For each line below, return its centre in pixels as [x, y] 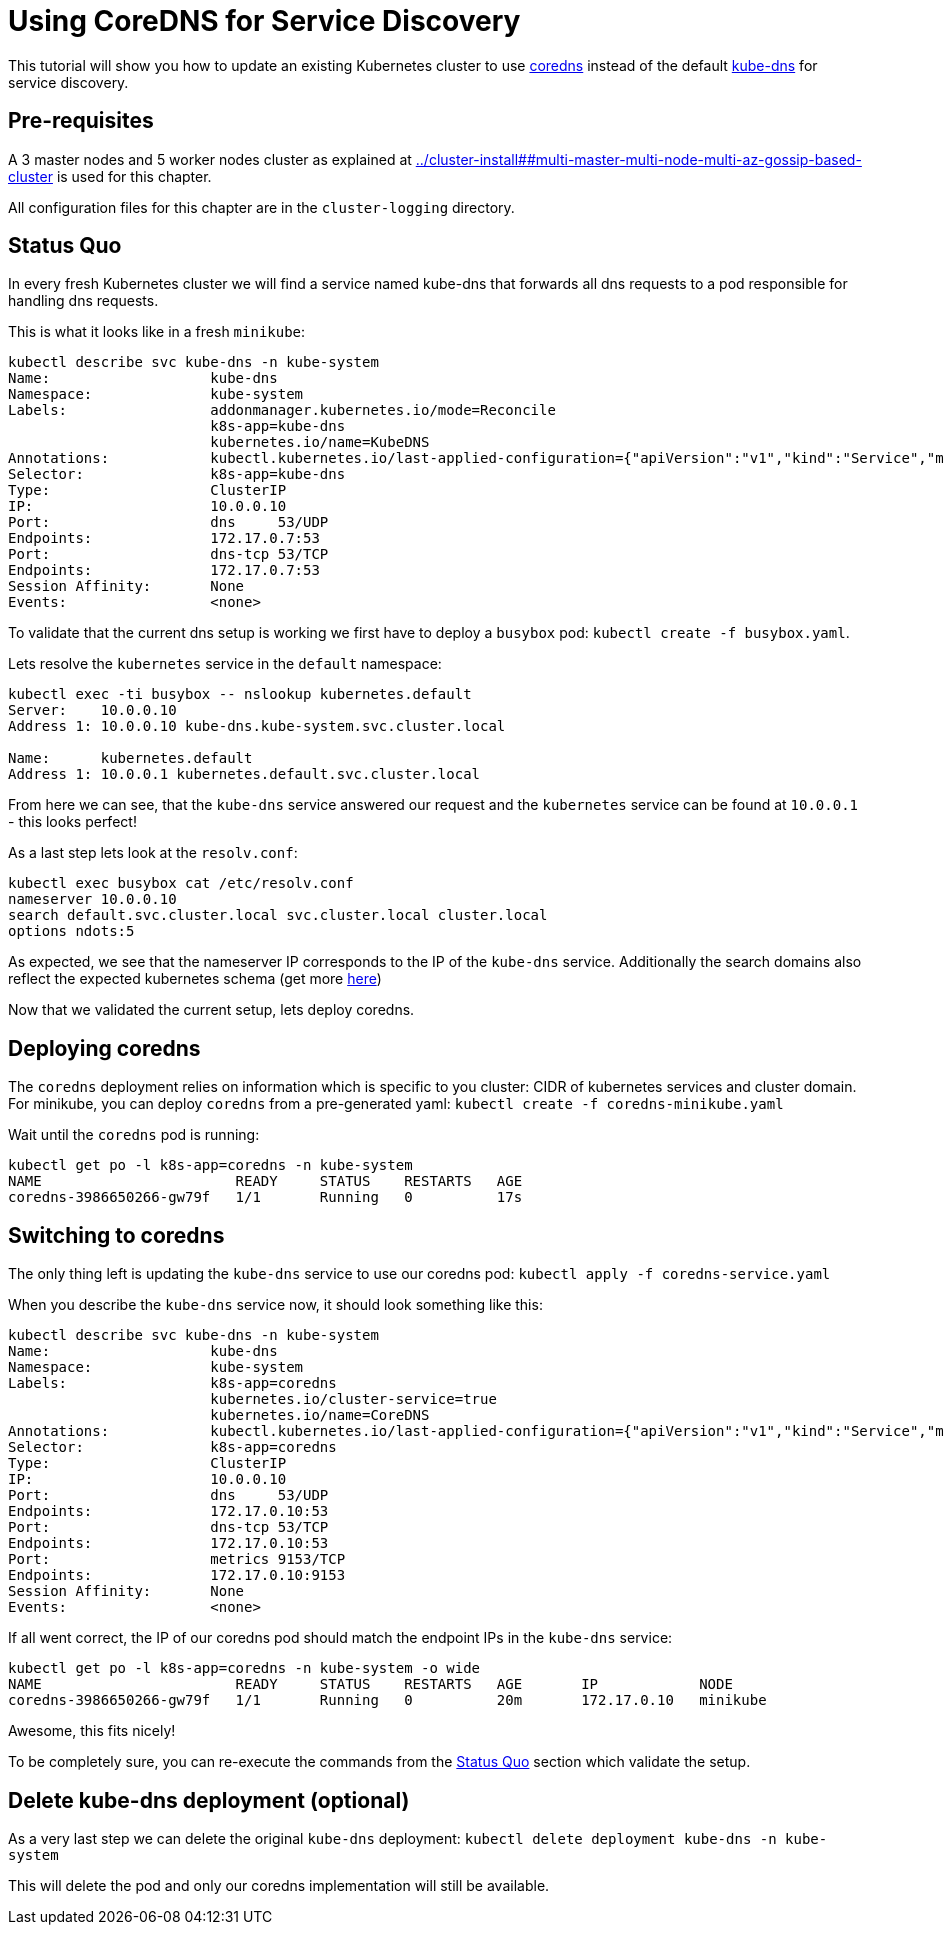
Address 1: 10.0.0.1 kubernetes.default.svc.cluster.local [244, 774]
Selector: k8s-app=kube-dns [177, 474]
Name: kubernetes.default [130, 758]
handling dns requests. [83, 301]
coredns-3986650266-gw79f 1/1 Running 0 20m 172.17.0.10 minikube [387, 1700]
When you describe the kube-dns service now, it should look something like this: [275, 1305]
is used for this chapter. [134, 176]
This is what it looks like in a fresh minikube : [157, 332]
